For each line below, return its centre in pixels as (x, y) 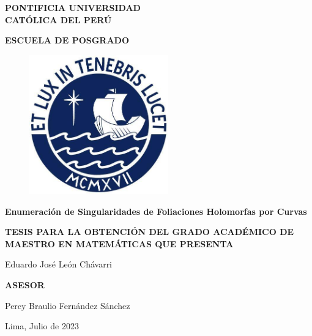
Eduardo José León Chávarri (59, 264)
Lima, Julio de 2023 (42, 326)
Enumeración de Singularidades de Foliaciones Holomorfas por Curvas (156, 211)
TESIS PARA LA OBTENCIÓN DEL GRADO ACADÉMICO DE (150, 232)
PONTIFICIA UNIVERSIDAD (73, 7)
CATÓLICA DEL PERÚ (58, 19)
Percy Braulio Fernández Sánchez (68, 305)
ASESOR (25, 284)
